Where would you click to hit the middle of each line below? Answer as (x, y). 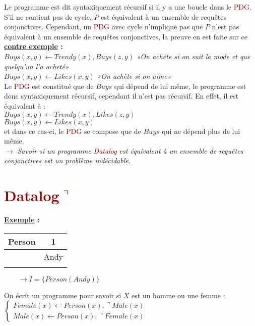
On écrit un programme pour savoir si (63, 295)
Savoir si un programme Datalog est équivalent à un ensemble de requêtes (130, 150)
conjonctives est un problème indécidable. (68, 160)
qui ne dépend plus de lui (201, 131)
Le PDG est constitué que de (49, 86)
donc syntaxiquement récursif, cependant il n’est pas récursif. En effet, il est (121, 96)
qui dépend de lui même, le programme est (180, 86)
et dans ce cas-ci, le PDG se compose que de (73, 131)
